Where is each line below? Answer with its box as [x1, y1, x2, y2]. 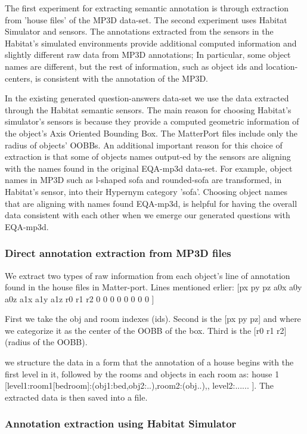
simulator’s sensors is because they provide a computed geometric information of [5, 115, 299, 128]
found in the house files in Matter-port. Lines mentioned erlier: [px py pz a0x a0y [5, 281, 302, 293]
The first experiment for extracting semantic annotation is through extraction [5, 2, 289, 14]
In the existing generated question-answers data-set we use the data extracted [5, 92, 289, 104]
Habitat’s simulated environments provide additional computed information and [5, 36, 297, 49]
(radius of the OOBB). [5, 336, 88, 348]
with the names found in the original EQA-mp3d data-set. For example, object [5, 162, 293, 174]
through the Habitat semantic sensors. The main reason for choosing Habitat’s [5, 103, 292, 116]
